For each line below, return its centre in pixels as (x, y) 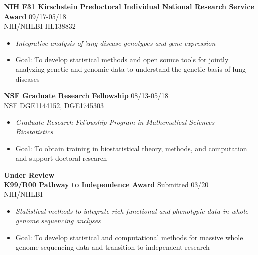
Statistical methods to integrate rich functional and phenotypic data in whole (132, 211)
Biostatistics (34, 131)
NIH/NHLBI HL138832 (40, 26)
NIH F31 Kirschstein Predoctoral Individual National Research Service (129, 6)
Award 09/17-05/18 (35, 16)
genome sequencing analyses (58, 221)
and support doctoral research (61, 158)
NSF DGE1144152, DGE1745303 (54, 105)
